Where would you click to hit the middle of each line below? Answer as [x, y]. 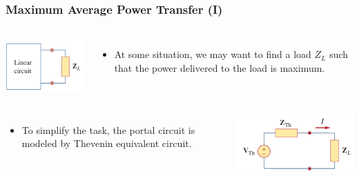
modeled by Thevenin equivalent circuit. [107, 143]
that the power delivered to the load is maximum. [220, 67]
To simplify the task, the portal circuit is [108, 129]
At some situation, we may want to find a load [213, 54]
